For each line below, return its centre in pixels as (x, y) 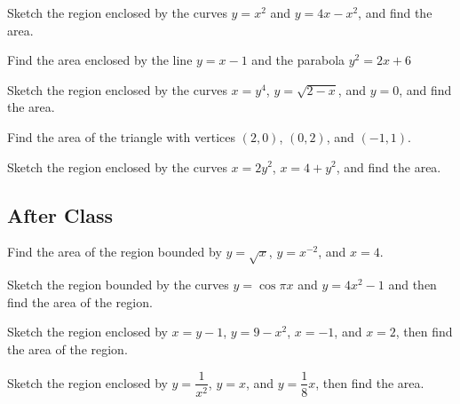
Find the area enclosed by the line (100, 60)
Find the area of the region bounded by (115, 252)
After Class (60, 214)
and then (412, 285)
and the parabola (298, 60)
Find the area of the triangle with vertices (122, 136)
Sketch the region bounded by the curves (118, 285)
